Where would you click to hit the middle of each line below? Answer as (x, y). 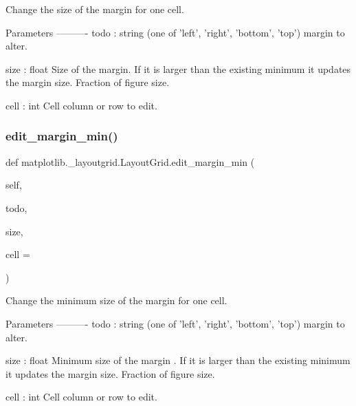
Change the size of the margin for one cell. (95, 9)
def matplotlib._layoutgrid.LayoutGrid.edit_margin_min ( (130, 161)
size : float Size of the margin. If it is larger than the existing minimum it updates (178, 68)
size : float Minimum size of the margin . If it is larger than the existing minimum (178, 360)
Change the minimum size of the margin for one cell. (116, 300)
